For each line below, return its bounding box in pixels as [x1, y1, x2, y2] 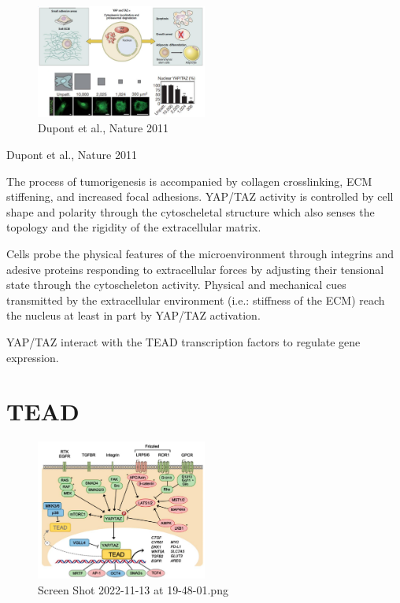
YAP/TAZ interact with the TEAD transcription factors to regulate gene [6, 333, 361, 350]
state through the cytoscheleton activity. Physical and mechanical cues [6, 276, 346, 293]
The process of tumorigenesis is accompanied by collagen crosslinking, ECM [6, 172, 372, 189]
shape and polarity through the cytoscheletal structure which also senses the [6, 203, 375, 220]
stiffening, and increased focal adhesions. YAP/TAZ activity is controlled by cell [6, 188, 394, 205]
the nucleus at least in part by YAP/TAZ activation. [6, 307, 261, 324]
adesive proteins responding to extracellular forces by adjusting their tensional [6, 261, 384, 277]
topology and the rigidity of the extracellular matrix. [6, 219, 261, 235]
